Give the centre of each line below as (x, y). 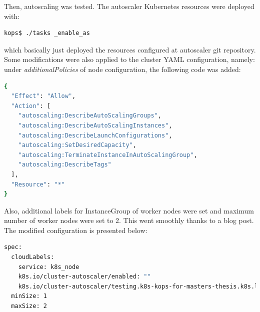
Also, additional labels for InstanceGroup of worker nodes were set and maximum (129, 210)
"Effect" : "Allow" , (43, 96)
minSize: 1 (29, 296)
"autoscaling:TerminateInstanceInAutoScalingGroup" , (108, 155)
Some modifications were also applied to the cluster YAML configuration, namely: (129, 59)
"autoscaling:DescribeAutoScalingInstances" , (95, 125)
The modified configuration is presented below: (76, 230)
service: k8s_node (49, 267)
